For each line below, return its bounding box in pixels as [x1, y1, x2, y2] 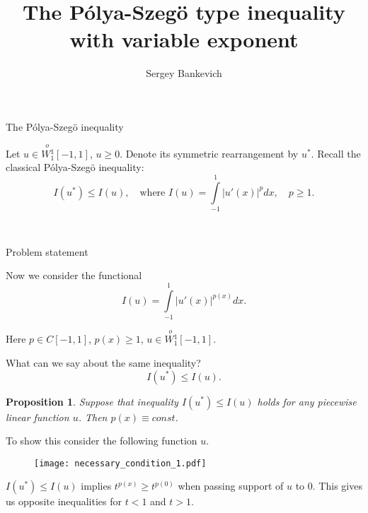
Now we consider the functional [6, 268, 142, 283]
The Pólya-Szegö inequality [6, 119, 124, 134]
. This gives [312, 478, 362, 493]
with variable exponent [69, 25, 299, 54]
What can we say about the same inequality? [6, 355, 201, 370]
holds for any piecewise [257, 394, 357, 408]
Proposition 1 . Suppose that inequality [6, 394, 178, 408]
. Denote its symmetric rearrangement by [120, 146, 299, 160]
